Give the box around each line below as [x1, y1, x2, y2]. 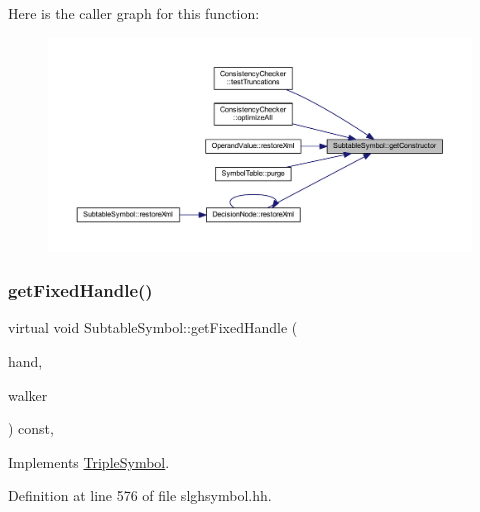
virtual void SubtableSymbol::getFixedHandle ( [8, 317, 298, 338]
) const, [8, 418, 54, 439]
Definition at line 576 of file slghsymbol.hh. [8, 485, 272, 506]
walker [8, 384, 48, 405]
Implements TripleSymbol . [8, 451, 170, 472]
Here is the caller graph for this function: [8, 3, 260, 23]
